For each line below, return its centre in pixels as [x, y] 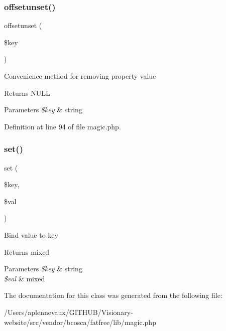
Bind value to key [31, 234]
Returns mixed [27, 252]
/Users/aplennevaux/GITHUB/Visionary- [69, 312]
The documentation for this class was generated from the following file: [113, 295]
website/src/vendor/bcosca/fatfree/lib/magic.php [80, 322]
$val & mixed [25, 278]
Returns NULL [27, 93]
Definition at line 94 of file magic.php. [63, 126]
